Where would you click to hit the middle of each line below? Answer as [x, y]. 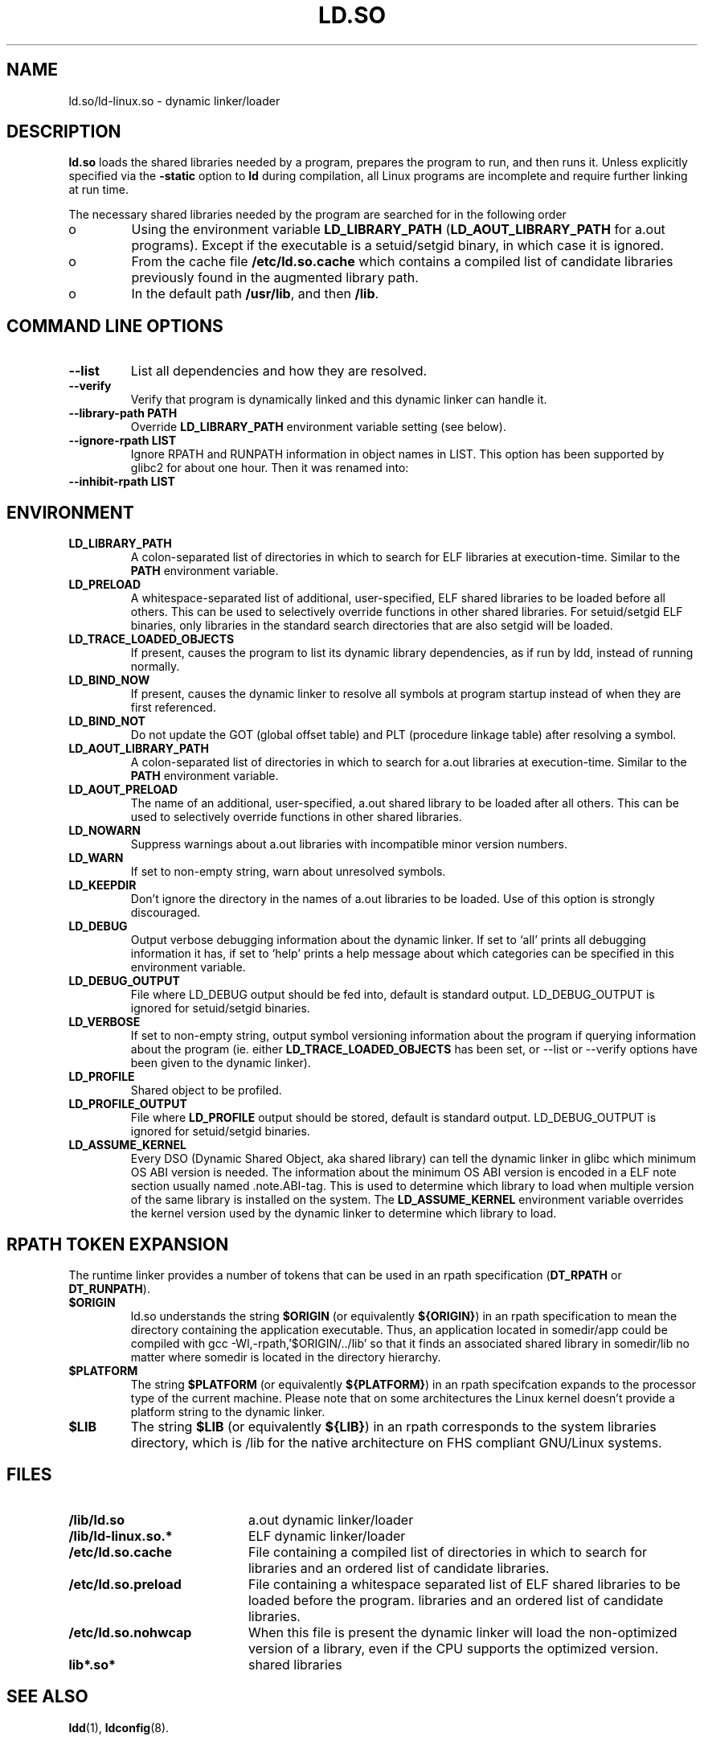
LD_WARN [96, 858]
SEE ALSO [47, 1697]
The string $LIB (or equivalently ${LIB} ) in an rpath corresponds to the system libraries [393, 1426]
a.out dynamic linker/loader [331, 1519]
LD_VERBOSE [104, 1022]
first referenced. [173, 708]
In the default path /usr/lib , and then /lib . [255, 294]
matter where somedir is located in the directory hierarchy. [286, 1357]
